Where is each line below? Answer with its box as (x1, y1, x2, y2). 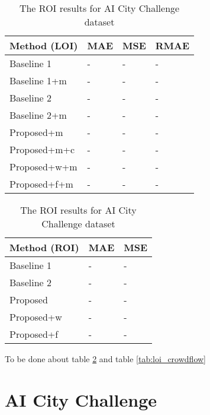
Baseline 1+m (9, 74, 67, 87)
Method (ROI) (9, 240, 79, 254)
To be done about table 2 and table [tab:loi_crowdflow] (5, 353, 206, 365)
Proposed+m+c (9, 142, 75, 156)
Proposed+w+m (9, 160, 77, 173)
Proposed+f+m (9, 177, 73, 191)
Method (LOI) (9, 39, 78, 52)
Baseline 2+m (9, 108, 67, 122)
